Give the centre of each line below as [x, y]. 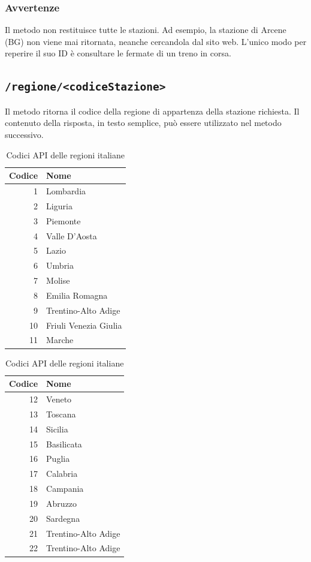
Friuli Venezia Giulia [84, 325]
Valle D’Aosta [72, 235]
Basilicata [64, 444]
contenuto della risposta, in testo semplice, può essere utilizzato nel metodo [143, 123]
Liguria [59, 205]
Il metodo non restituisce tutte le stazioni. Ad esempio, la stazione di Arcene [146, 30]
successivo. [24, 134]
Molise [58, 280]
